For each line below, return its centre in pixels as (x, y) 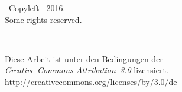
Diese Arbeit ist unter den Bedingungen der (84, 58)
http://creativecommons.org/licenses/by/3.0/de (91, 81)
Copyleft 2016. (37, 8)
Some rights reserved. (43, 19)
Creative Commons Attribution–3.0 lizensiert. (87, 70)
